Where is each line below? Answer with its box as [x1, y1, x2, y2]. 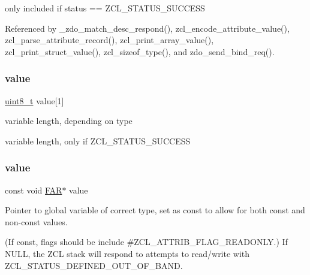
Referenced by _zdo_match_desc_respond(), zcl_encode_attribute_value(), [5, 22, 290, 34]
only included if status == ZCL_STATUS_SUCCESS [5, 2, 205, 14]
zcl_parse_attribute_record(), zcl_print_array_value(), [5, 34, 214, 46]
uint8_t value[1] [5, 94, 64, 107]
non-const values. [5, 215, 68, 228]
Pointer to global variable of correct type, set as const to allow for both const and [5, 204, 305, 216]
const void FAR [5, 183, 62, 196]
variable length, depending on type [5, 114, 133, 127]
